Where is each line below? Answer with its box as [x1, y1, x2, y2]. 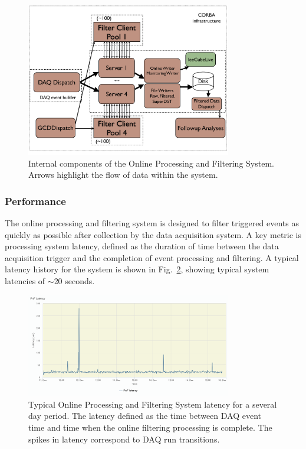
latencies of [5, 275, 45, 287]
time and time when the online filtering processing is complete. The [28, 421, 272, 433]
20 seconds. [54, 275, 95, 287]
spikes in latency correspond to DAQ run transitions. [28, 432, 220, 445]
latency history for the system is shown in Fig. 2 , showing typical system [5, 263, 269, 275]
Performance [5, 193, 66, 208]
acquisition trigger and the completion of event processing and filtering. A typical [5, 251, 299, 263]
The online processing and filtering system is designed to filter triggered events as [5, 217, 299, 229]
